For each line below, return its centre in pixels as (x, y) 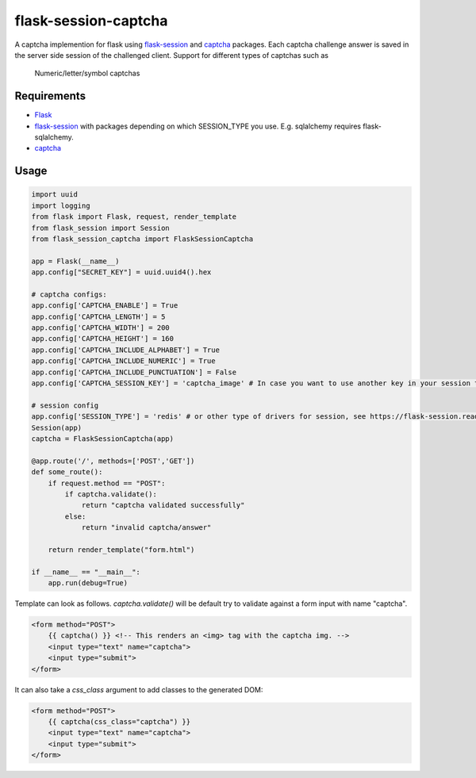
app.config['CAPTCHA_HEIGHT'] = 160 (103, 339)
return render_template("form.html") (121, 550)
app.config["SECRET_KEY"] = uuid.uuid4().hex (121, 272)
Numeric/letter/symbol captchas (87, 73)
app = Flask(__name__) (75, 261)
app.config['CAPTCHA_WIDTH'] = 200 (100, 328)
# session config (65, 405)
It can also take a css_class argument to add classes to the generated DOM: (139, 689)
